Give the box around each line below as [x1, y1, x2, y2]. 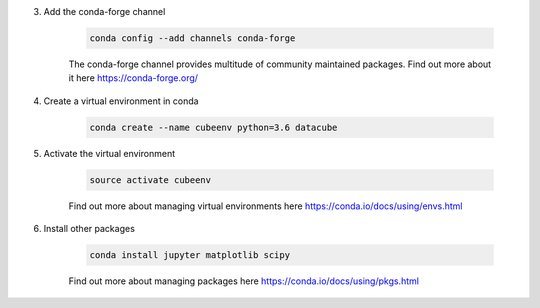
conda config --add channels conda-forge [89, 32, 296, 44]
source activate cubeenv [89, 174, 212, 185]
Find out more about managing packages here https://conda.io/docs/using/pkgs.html [68, 275, 420, 287]
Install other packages [43, 223, 135, 235]
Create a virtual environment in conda [43, 95, 199, 107]
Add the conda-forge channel [43, 6, 166, 17]
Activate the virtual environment [43, 147, 176, 159]
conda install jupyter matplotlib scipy [89, 250, 290, 261]
